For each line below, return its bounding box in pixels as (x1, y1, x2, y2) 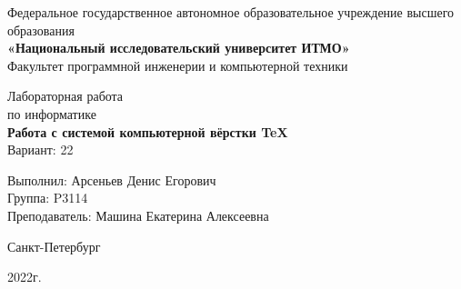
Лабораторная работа (7, 86, 124, 105)
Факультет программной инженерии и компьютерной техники (7, 55, 348, 75)
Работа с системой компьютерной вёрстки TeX (7, 122, 288, 141)
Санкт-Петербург (7, 236, 101, 255)
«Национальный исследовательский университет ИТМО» (7, 38, 350, 57)
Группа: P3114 (7, 188, 88, 207)
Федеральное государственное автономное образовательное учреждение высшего (7, 3, 455, 21)
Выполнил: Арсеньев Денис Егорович (7, 170, 216, 189)
